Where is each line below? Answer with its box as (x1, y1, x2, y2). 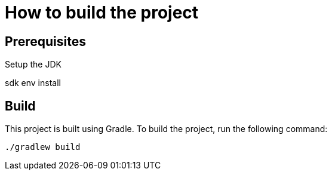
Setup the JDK (5, 59, 62, 70)
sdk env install (5, 78, 61, 88)
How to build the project (5, 2, 199, 23)
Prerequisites (5, 33, 86, 49)
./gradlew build (5, 142, 81, 152)
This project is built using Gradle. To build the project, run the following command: (5, 124, 328, 134)
